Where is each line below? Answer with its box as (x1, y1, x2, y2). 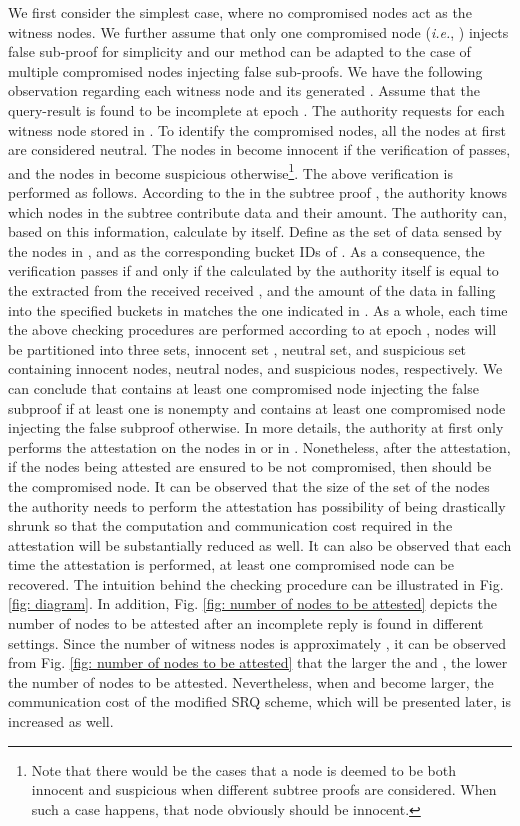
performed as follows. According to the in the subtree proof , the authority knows (8, 182, 508, 202)
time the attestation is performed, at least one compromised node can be (8, 554, 455, 575)
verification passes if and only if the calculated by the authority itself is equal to (8, 260, 499, 281)
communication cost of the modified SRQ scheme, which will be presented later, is (8, 691, 511, 712)
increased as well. (8, 711, 114, 732)
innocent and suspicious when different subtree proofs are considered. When (31, 779, 497, 800)
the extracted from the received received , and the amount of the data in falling (8, 279, 496, 300)
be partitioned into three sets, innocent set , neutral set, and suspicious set (8, 338, 467, 359)
